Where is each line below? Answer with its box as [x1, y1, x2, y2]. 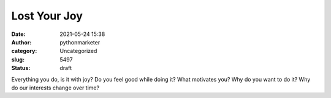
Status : [11, 65, 31, 72]
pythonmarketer [59, 38, 101, 46]
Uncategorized [59, 47, 97, 55]
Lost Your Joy [11, 9, 83, 23]
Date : [11, 30, 26, 38]
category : [11, 47, 37, 55]
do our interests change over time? [11, 84, 100, 91]
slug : [11, 55, 25, 63]
